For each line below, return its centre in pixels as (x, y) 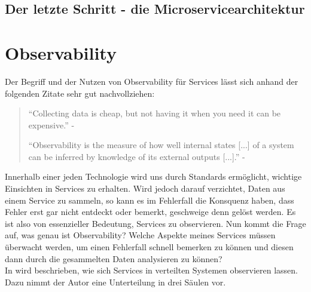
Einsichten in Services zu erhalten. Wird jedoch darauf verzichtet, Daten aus (145, 188)
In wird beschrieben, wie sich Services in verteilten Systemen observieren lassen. (151, 270)
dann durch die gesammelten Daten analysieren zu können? (114, 258)
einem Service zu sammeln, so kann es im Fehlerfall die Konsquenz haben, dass (150, 200)
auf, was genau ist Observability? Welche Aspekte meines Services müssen (140, 235)
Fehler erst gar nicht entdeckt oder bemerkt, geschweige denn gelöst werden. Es (150, 212)
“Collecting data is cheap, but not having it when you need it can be (155, 113)
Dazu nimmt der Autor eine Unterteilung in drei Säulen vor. (115, 282)
